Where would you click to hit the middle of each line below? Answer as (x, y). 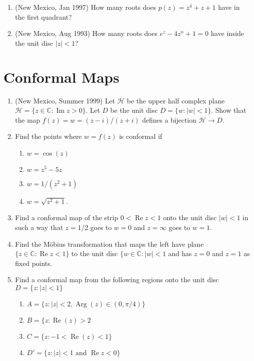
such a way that (39, 227)
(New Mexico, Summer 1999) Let (65, 100)
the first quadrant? (43, 16)
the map (28, 119)
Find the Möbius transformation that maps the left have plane (109, 244)
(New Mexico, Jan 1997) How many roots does (85, 7)
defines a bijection (169, 119)
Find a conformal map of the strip (66, 217)
